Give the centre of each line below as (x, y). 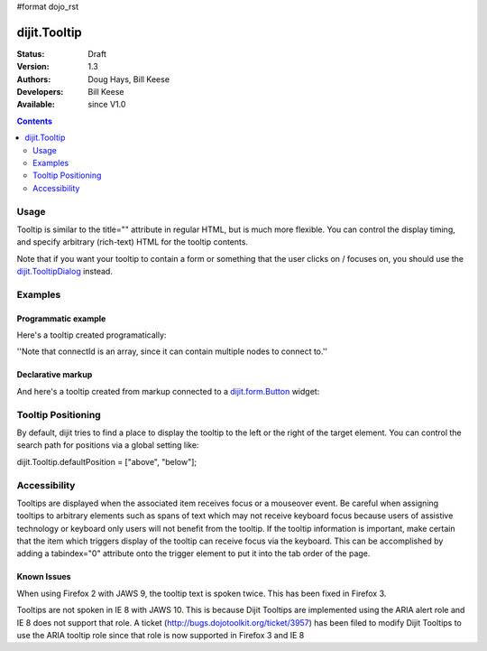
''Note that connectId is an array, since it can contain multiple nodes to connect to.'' (172, 351)
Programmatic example (61, 318)
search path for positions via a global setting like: (108, 445)
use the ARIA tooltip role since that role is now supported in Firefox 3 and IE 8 (161, 636)
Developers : (40, 92)
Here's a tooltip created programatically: (92, 335)
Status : (31, 53)
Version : (33, 67)
